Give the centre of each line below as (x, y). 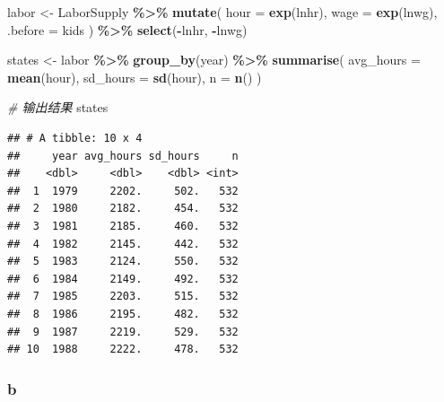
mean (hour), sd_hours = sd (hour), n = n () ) (135, 77)
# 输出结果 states (58, 107)
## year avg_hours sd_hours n (123, 156)
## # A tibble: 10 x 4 (75, 138)
